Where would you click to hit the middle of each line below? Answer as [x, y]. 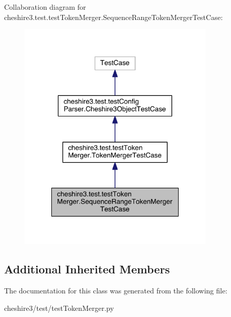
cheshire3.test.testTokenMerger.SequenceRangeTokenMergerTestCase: [113, 17]
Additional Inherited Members [87, 269]
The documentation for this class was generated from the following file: [116, 291]
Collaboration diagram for [45, 7]
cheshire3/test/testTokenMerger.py [59, 308]
